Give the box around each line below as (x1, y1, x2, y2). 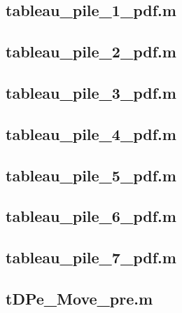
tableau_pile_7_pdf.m (6, 246, 176, 268)
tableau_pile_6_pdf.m (6, 205, 176, 227)
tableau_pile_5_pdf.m (6, 164, 176, 186)
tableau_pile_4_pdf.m (6, 123, 176, 144)
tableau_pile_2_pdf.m (6, 41, 176, 62)
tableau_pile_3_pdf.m (6, 81, 176, 103)
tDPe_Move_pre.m (6, 287, 153, 309)
